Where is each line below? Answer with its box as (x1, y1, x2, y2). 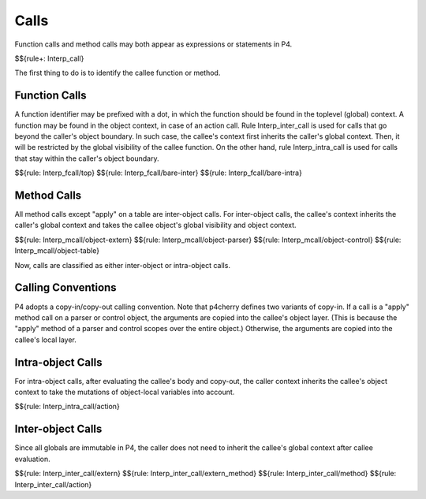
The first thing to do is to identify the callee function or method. (14, 68, 221, 78)
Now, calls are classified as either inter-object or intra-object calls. (14, 260, 230, 270)
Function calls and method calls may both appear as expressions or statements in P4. (14, 39, 293, 49)
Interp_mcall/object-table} (14, 246, 100, 255)
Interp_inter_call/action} (14, 479, 92, 489)
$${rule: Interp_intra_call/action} (14, 402, 120, 411)
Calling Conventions (14, 281, 118, 295)
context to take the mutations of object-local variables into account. (14, 387, 235, 397)
